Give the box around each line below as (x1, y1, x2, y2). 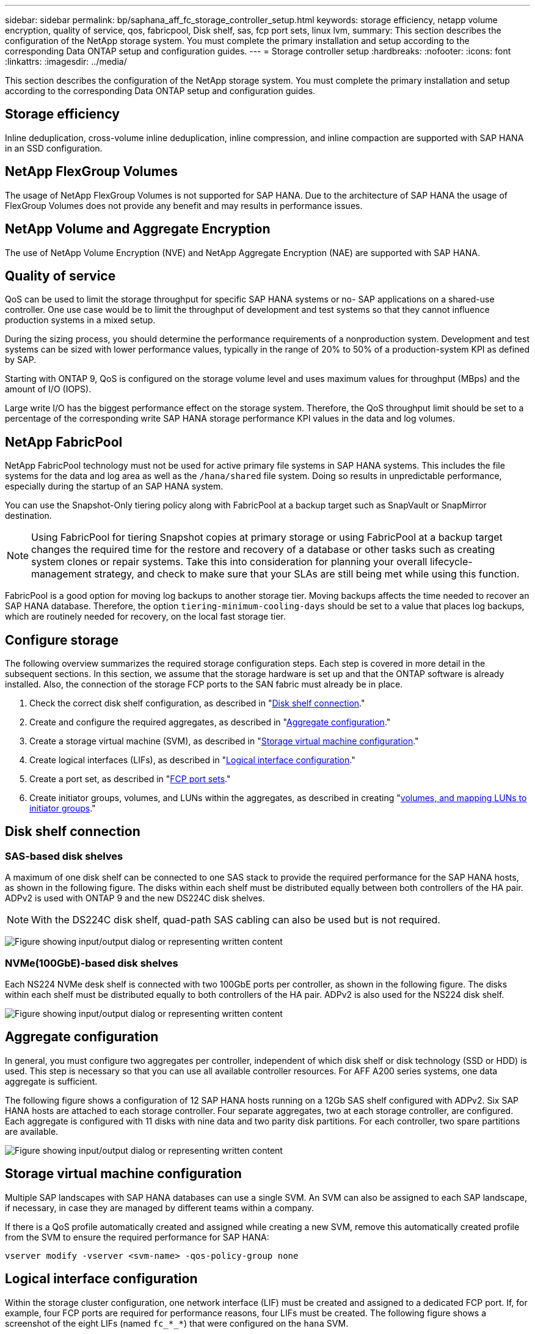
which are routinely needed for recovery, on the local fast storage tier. (5, 611, 286, 622)
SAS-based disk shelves (5, 849, 123, 862)
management (31, 568, 92, 581)
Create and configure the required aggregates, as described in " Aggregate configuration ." (29, 717, 391, 728)
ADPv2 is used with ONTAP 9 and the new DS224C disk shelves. (5, 893, 265, 904)
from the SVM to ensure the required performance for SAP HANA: (5, 1231, 269, 1242)
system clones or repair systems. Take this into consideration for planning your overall (31, 555, 428, 568)
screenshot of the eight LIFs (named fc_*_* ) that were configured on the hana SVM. (5, 1318, 349, 1329)
